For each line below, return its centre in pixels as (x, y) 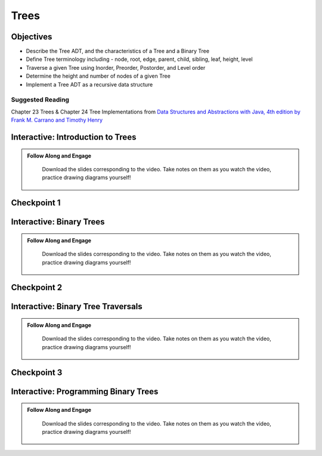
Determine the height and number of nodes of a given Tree (98, 76)
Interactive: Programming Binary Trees (85, 391)
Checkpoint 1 (36, 203)
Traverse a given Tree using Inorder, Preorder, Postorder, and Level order (116, 67)
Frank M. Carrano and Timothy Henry (57, 120)
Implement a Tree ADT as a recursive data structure (89, 84)
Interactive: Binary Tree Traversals (77, 306)
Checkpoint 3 (37, 372)
